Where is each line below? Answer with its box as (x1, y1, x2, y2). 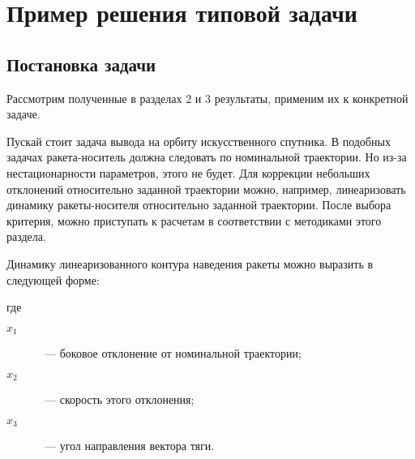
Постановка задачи (6, 51, 156, 76)
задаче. (6, 105, 41, 122)
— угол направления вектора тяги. (44, 437, 215, 454)
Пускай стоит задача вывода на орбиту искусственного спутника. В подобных (6, 132, 391, 149)
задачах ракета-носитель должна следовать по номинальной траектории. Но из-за (6, 148, 407, 165)
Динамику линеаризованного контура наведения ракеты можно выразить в (6, 255, 374, 272)
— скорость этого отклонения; (44, 391, 195, 408)
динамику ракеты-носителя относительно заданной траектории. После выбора (6, 196, 391, 213)
